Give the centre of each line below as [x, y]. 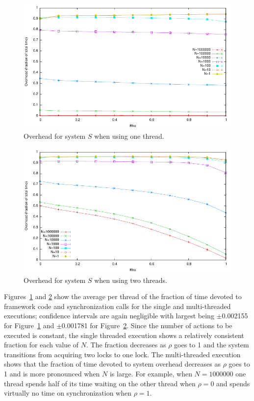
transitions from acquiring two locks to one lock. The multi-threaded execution [122, 354]
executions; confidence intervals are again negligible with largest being [109, 316]
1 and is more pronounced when [52, 373]
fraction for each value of [41, 345]
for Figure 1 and [29, 325]
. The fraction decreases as [126, 345]
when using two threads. [131, 280]
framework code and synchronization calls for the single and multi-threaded [117, 306]
